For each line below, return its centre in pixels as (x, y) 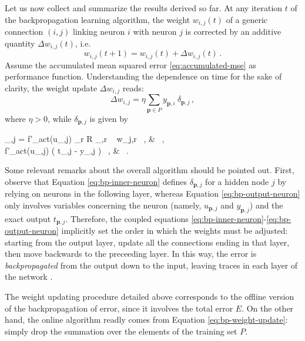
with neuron (155, 32)
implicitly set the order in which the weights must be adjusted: (175, 231)
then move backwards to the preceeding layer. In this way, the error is (131, 254)
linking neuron (99, 32)
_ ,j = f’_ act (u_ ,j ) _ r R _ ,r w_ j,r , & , (85, 138)
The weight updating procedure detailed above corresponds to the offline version (150, 297)
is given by (109, 118)
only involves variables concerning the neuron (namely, (103, 205)
